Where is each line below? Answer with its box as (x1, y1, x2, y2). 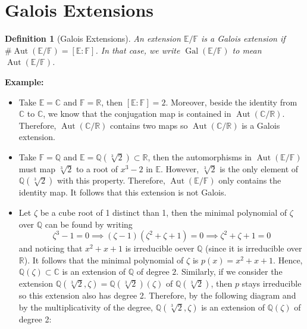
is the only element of (220, 162, 299, 175)
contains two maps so (110, 119, 188, 131)
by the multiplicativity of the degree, (18, 300, 153, 313)
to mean (232, 44, 262, 56)
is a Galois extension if (201, 32, 286, 45)
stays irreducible (242, 277, 302, 290)
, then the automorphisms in (148, 150, 252, 163)
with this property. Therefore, (57, 174, 165, 187)
